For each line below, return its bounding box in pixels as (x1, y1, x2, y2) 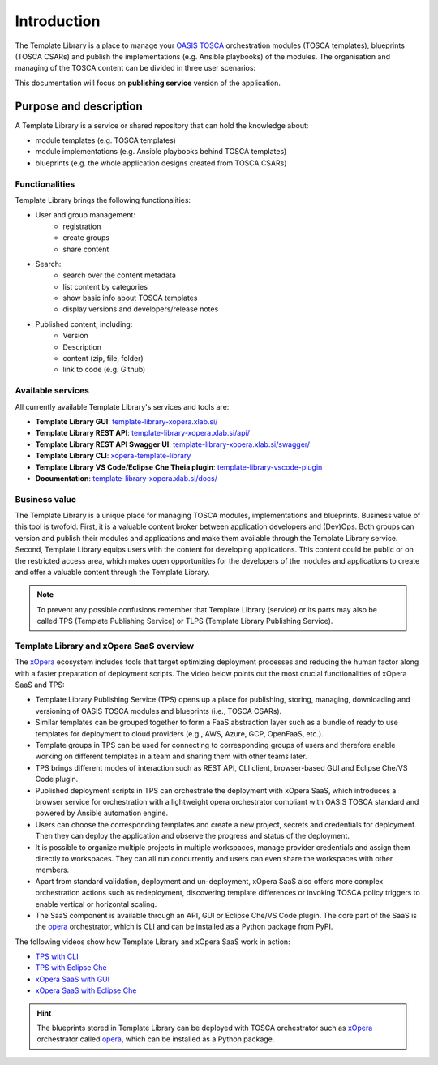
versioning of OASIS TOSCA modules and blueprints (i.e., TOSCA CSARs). (35, 706, 282, 715)
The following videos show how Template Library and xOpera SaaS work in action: (15, 937, 291, 947)
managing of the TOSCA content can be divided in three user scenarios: (15, 63, 255, 73)
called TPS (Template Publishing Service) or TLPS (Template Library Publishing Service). (36, 616, 333, 626)
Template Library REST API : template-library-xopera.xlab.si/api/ (35, 428, 251, 438)
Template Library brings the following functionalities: (15, 195, 191, 204)
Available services (15, 385, 89, 397)
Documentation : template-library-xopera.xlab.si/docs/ (35, 473, 218, 483)
